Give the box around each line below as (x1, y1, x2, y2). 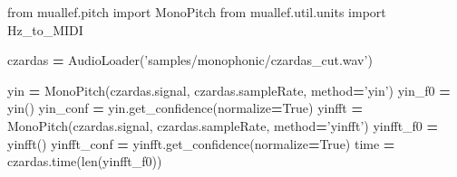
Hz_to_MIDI (7, 20, 83, 39)
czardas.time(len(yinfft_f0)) (7, 152, 162, 171)
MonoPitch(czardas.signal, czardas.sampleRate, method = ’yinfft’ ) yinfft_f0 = (7, 116, 439, 135)
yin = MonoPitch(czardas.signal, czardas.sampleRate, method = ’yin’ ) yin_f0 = (7, 80, 451, 99)
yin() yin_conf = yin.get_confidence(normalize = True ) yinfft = (7, 98, 364, 117)
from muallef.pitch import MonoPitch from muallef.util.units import (7, 3, 386, 21)
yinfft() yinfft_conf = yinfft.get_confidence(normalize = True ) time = (7, 134, 395, 153)
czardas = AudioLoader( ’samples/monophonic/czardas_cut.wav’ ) (7, 51, 373, 70)
